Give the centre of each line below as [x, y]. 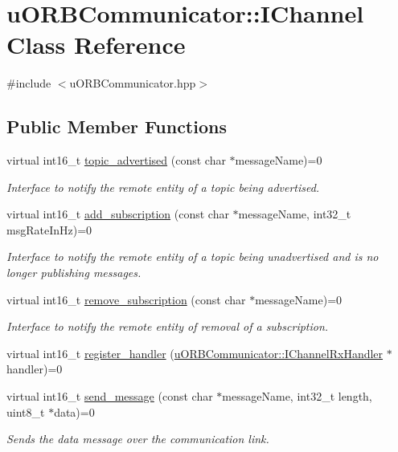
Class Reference [96, 45]
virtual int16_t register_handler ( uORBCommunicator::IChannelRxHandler [195, 353]
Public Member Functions [117, 126]
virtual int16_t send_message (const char [110, 396]
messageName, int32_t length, [297, 396]
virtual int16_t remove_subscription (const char [126, 299]
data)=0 [74, 411]
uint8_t [26, 411]
